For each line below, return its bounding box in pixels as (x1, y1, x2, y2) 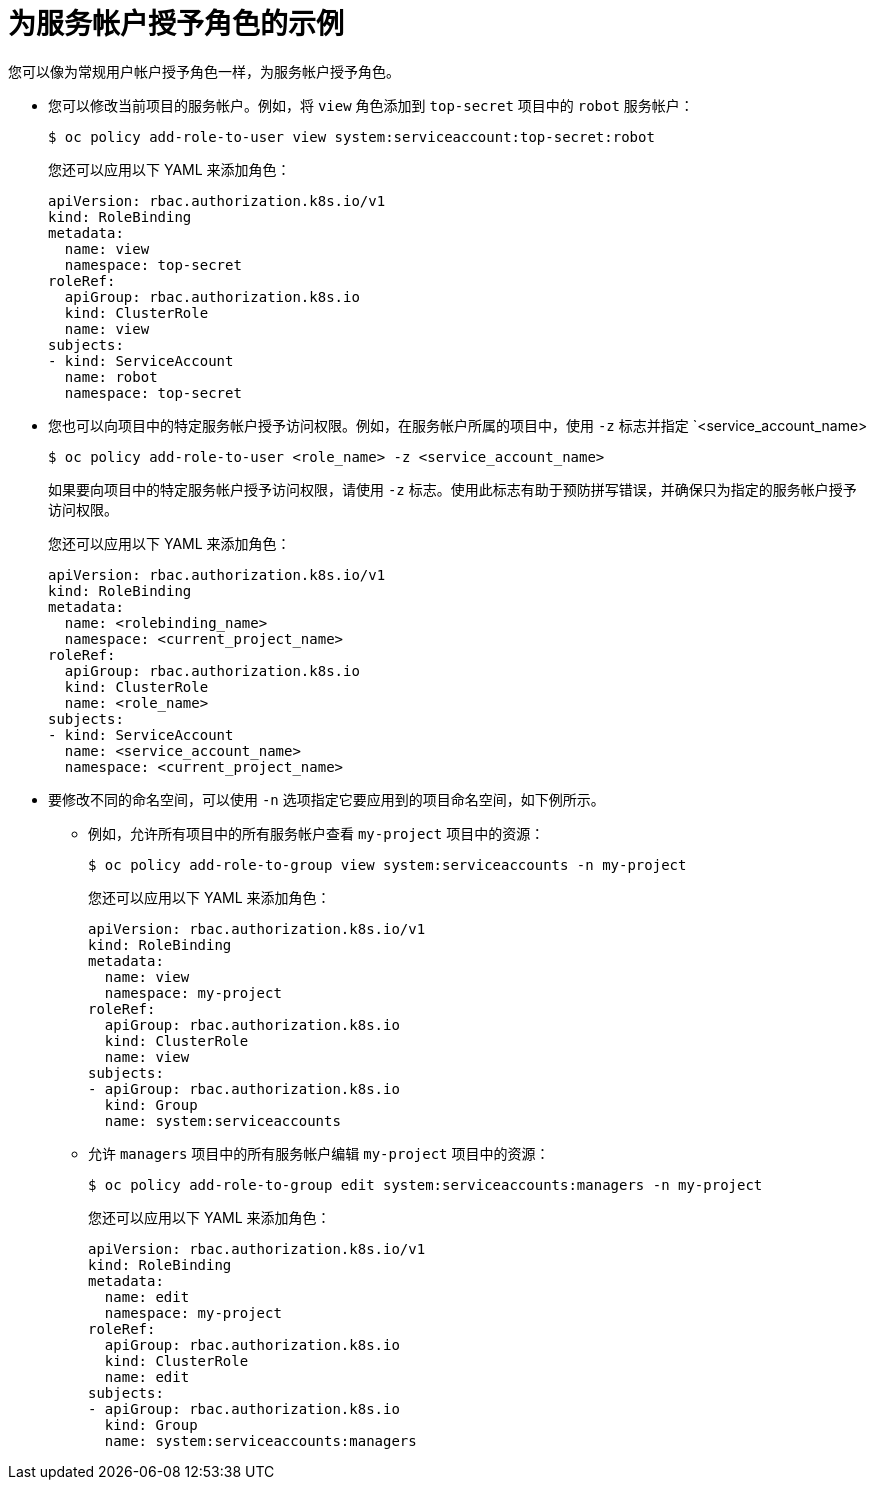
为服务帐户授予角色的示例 (8, 7, 345, 41)
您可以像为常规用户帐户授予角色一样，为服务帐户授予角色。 (8, 62, 400, 80)
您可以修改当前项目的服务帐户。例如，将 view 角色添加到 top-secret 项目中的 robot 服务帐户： (48, 96, 694, 114)
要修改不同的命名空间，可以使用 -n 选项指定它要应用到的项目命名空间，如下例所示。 (48, 790, 605, 808)
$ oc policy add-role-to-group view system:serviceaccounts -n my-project (88, 856, 687, 873)
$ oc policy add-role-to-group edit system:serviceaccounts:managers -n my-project (88, 1176, 763, 1193)
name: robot (64, 368, 158, 385)
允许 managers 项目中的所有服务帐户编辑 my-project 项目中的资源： (88, 1144, 550, 1162)
